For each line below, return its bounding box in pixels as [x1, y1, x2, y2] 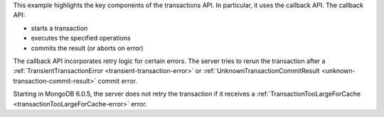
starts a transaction [31, 23, 88, 32]
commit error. [97, 77, 138, 85]
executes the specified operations [31, 34, 131, 43]
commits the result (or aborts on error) [31, 43, 144, 52]
